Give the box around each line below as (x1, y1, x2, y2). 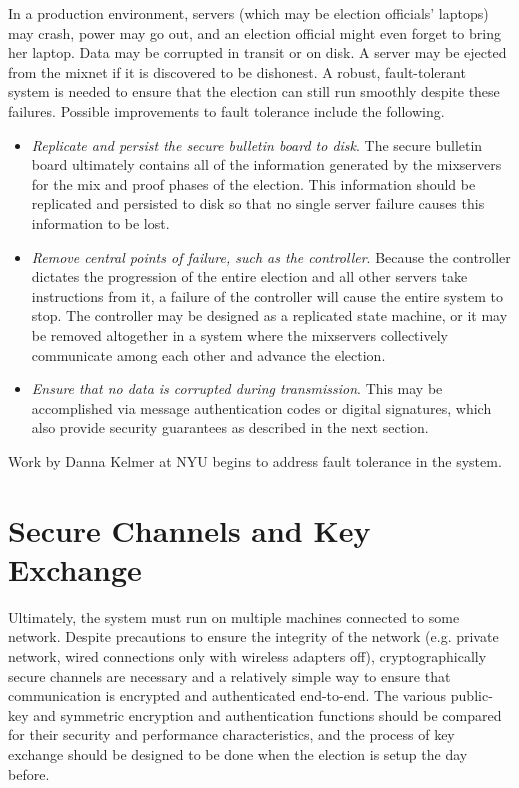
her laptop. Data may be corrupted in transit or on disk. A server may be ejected (8, 42, 507, 63)
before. (8, 763, 50, 784)
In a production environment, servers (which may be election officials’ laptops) (8, 3, 489, 23)
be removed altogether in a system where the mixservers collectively (31, 324, 448, 345)
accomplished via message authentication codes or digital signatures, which (31, 397, 492, 418)
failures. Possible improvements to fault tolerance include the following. (8, 100, 445, 121)
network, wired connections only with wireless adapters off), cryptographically (8, 645, 487, 666)
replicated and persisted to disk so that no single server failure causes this (31, 193, 485, 214)
